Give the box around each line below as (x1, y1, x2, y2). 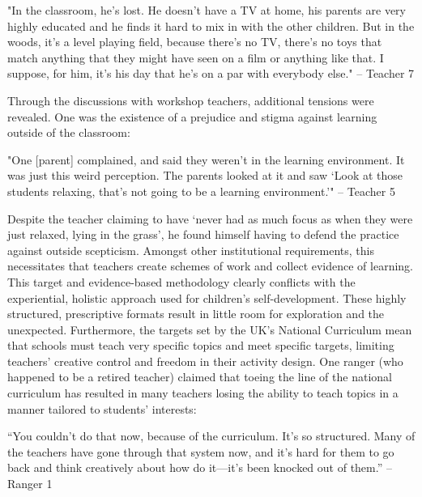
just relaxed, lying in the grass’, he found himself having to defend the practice (7, 226, 399, 243)
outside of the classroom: (7, 124, 130, 141)
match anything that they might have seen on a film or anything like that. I (7, 49, 384, 66)
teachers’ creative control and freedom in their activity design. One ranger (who (7, 352, 403, 369)
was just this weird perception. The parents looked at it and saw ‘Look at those (7, 167, 403, 184)
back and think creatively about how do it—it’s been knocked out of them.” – (7, 459, 392, 476)
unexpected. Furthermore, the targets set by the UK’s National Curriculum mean (7, 321, 412, 338)
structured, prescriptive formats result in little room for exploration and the (7, 305, 385, 322)
